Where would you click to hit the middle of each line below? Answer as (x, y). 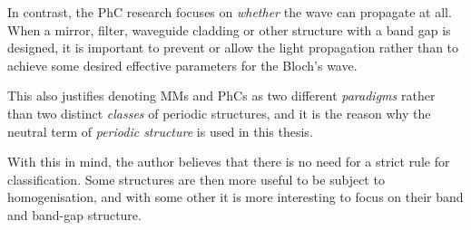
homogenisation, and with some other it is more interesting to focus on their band (235, 197)
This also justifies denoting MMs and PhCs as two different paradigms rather (221, 96)
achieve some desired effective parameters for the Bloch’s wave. (182, 65)
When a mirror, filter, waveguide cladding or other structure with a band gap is (229, 29)
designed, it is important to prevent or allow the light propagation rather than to (233, 48)
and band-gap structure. (74, 214)
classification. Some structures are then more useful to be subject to (196, 179)
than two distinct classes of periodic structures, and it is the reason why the (219, 113)
